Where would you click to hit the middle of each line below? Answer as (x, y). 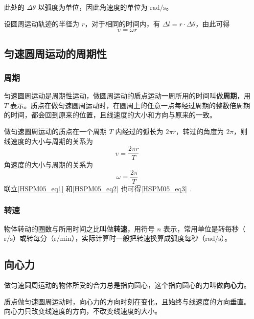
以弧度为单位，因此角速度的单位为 (93, 7)
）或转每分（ (34, 238)
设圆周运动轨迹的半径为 (42, 23)
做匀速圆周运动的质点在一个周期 (55, 131)
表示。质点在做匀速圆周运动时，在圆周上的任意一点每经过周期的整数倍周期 (130, 105)
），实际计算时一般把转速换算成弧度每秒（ (138, 238)
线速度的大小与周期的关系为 (48, 141)
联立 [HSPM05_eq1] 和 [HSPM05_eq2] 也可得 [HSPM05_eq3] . (98, 188)
